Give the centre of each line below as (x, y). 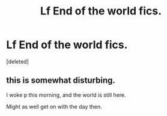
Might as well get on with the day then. (54, 106)
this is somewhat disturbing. (61, 80)
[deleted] (17, 61)
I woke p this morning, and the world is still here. (66, 95)
